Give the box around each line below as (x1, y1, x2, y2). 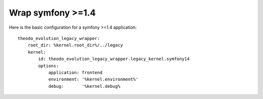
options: (38, 63, 59, 68)
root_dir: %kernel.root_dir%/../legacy (27, 42, 123, 48)
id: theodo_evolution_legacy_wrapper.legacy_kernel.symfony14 (38, 56, 190, 62)
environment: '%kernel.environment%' (48, 77, 139, 82)
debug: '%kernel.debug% (48, 83, 121, 89)
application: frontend (48, 70, 103, 75)
